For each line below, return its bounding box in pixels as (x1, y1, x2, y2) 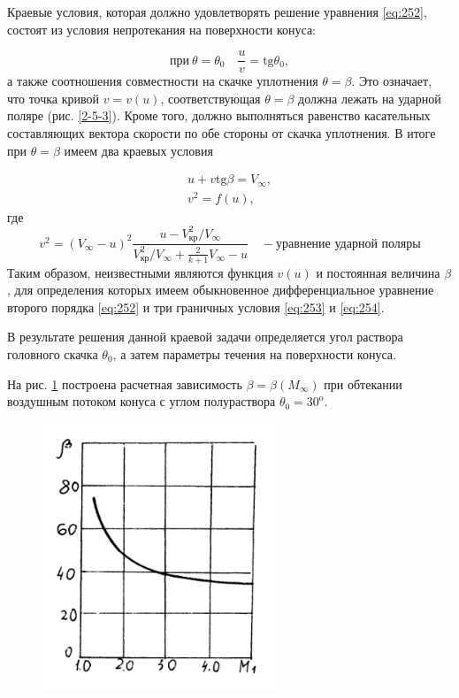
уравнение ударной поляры (276, 237, 421, 250)
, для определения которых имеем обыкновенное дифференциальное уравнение (7, 280, 434, 299)
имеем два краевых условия (64, 141, 213, 159)
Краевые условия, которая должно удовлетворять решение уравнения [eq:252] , (7, 3, 427, 20)
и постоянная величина (316, 263, 440, 281)
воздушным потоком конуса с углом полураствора (7, 392, 276, 410)
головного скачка (7, 344, 98, 363)
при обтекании (324, 374, 402, 393)
